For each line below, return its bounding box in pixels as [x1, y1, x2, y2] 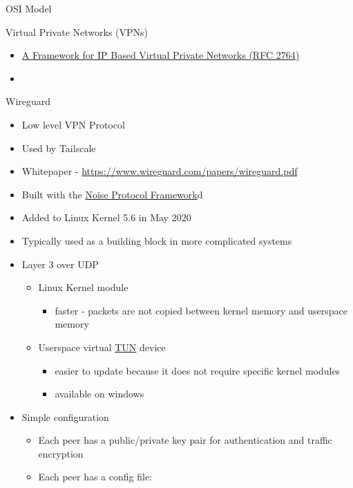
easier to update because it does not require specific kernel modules [55, 363, 341, 377]
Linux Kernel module [38, 280, 128, 294]
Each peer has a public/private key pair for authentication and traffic [38, 433, 332, 447]
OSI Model [6, 1, 52, 15]
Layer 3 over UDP [21, 256, 99, 271]
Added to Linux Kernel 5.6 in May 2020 [21, 210, 191, 225]
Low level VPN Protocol [21, 117, 125, 131]
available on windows [55, 386, 144, 401]
